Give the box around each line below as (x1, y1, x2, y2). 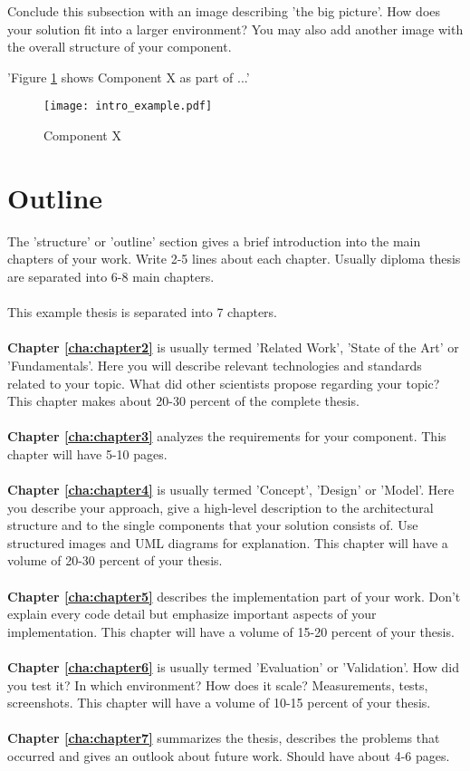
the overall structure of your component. (7, 37, 232, 56)
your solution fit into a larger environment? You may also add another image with (7, 19, 464, 38)
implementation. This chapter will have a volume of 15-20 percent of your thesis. (7, 622, 455, 641)
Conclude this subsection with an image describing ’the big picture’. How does (7, 2, 441, 20)
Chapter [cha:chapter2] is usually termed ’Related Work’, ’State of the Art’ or (7, 338, 459, 357)
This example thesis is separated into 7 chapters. (7, 303, 278, 322)
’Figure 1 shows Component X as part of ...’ (7, 67, 250, 86)
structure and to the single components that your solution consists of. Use (7, 516, 418, 535)
